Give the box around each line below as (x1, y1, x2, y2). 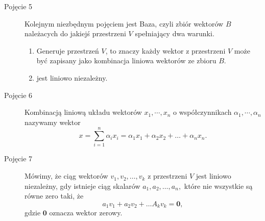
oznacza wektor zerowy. (49, 207, 123, 218)
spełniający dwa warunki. (135, 28, 214, 39)
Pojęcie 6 (4, 89, 33, 100)
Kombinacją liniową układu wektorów (25, 107, 142, 117)
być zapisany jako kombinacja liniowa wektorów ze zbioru (36, 55, 216, 66)
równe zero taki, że (25, 190, 84, 201)
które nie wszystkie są (184, 180, 253, 191)
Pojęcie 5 (4, 1, 33, 11)
